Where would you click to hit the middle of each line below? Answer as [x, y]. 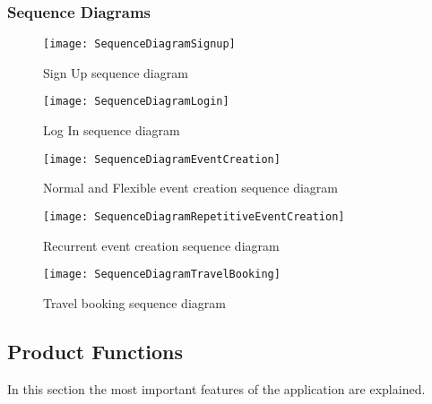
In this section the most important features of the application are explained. [216, 388]
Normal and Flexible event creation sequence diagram [190, 188]
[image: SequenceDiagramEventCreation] [162, 159]
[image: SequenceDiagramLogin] [136, 102]
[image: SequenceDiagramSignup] [139, 44]
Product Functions [95, 351]
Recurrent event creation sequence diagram [161, 245]
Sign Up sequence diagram [116, 72]
